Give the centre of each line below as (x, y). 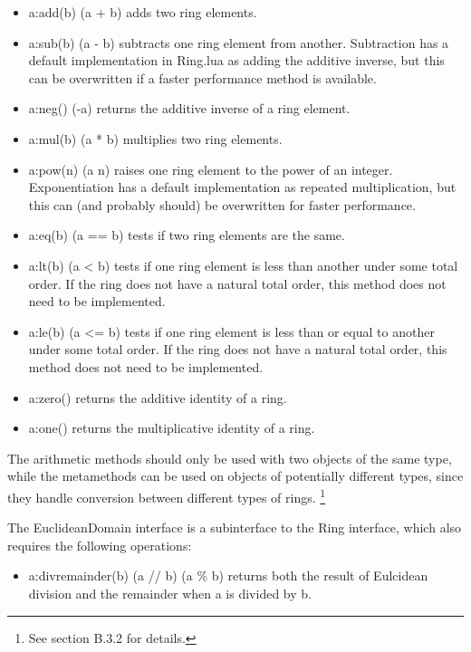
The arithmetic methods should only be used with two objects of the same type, (230, 458)
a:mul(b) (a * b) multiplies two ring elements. (155, 138)
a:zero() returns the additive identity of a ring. (158, 397)
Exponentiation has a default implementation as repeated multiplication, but (242, 187)
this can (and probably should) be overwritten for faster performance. (222, 204)
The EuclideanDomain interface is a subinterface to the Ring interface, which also (235, 527)
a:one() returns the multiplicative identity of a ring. (172, 428)
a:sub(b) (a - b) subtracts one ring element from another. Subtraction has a (239, 42)
